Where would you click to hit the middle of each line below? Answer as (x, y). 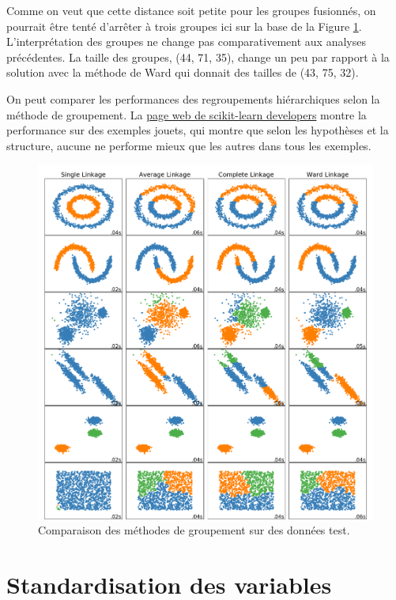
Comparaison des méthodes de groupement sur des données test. (194, 530)
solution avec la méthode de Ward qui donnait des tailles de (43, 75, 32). (183, 72)
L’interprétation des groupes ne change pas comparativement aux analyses (186, 42)
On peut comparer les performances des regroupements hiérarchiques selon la (193, 98)
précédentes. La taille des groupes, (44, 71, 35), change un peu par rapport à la (198, 57)
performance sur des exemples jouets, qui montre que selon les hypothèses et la (198, 130)
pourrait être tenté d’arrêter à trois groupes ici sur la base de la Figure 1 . (184, 26)
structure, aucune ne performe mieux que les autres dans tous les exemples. (189, 145)
